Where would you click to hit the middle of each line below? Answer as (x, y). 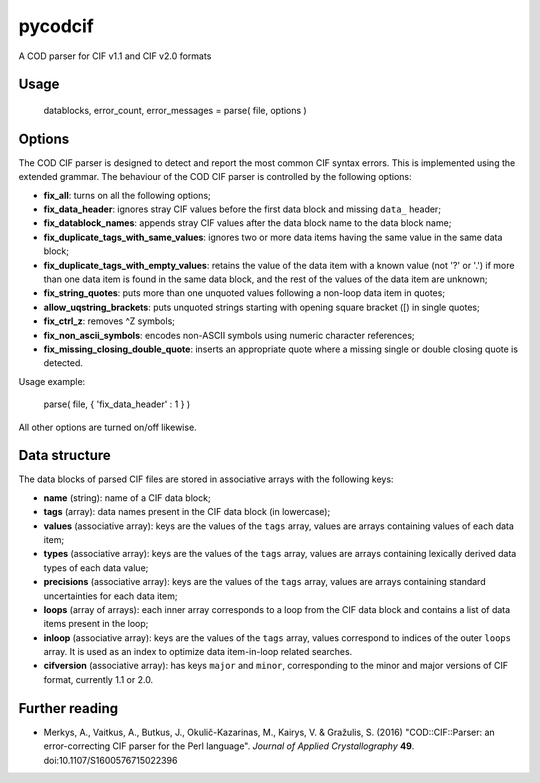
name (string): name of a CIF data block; (127, 497)
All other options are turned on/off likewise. (107, 427)
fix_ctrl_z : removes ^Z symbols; (109, 321)
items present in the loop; (96, 624)
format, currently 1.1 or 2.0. (98, 679)
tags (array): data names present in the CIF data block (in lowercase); (187, 512)
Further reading (68, 708)
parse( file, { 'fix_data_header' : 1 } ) (117, 404)
